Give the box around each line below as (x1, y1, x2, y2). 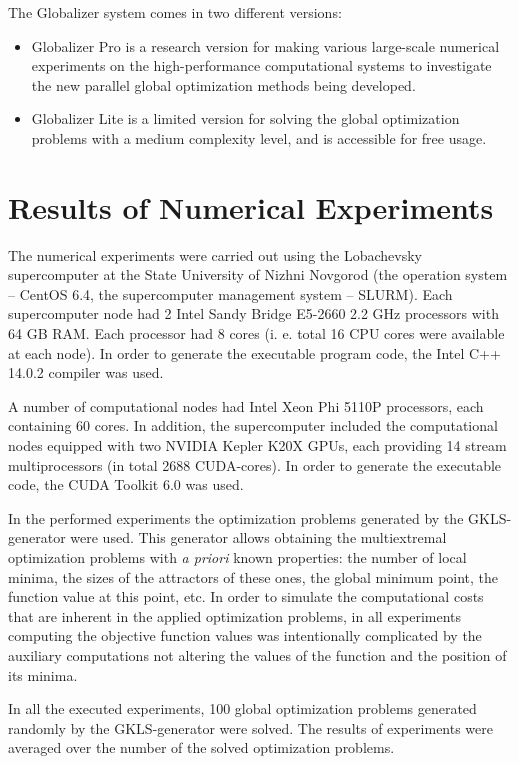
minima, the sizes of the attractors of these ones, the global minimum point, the (8, 566, 499, 587)
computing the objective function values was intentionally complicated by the (8, 625, 482, 646)
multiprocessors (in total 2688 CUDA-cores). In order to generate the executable (8, 454, 502, 475)
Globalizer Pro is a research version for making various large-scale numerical (31, 35, 500, 56)
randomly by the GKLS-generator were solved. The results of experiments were (8, 717, 494, 738)
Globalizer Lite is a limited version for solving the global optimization (31, 108, 460, 129)
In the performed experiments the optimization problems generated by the (8, 507, 464, 528)
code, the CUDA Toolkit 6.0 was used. (8, 474, 244, 495)
